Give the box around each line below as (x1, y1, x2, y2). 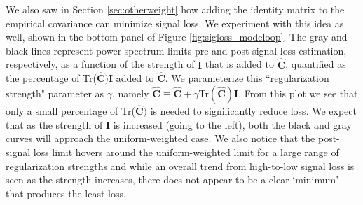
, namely (111, 86, 149, 100)
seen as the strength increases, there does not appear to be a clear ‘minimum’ (6, 172, 339, 187)
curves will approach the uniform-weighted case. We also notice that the (6, 131, 315, 146)
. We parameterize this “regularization (165, 71, 329, 85)
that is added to (205, 57, 274, 71)
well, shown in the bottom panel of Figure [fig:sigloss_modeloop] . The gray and (6, 29, 348, 44)
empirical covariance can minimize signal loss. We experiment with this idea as (6, 15, 344, 30)
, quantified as (285, 57, 346, 71)
